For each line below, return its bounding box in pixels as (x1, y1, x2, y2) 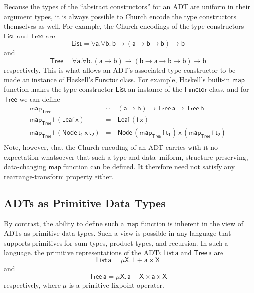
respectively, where (4, 279, 61, 290)
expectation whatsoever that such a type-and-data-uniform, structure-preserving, (4, 151, 248, 162)
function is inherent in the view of (141, 218, 244, 228)
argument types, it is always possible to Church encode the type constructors (4, 11, 236, 21)
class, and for (209, 84, 249, 94)
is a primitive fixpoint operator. (69, 279, 164, 290)
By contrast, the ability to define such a (4, 218, 124, 228)
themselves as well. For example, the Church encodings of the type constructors (4, 21, 244, 31)
